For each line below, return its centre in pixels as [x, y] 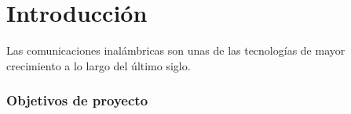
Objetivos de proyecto [77, 100]
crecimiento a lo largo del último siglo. [99, 65]
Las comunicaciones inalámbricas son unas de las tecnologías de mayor [176, 50]
